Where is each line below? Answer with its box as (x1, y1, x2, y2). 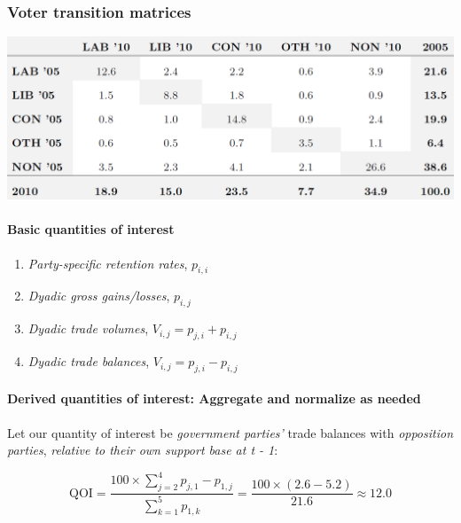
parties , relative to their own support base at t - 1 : (7, 441, 278, 459)
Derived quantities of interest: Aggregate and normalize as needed (7, 389, 421, 408)
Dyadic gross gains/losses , (27, 286, 170, 305)
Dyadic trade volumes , (27, 319, 149, 338)
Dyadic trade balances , (27, 352, 150, 371)
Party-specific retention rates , (27, 254, 188, 272)
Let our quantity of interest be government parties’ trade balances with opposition (7, 423, 454, 441)
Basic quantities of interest (7, 220, 175, 238)
